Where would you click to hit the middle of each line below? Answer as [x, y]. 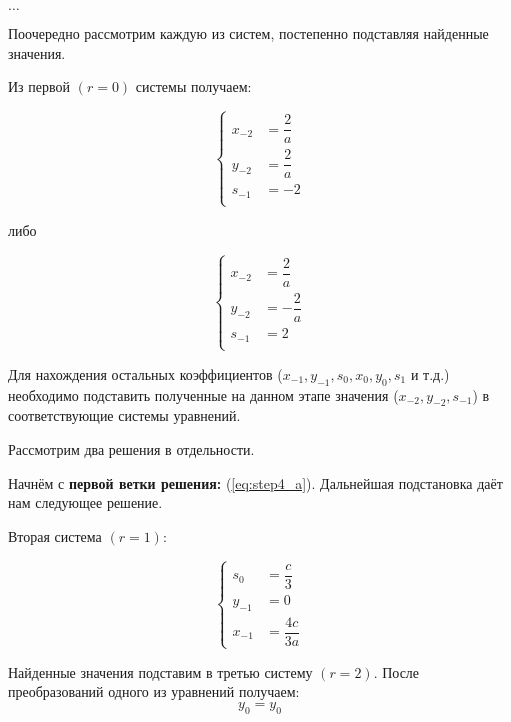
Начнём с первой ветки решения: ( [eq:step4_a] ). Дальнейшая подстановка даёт [255, 482]
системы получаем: [193, 86]
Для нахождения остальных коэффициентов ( [145, 373]
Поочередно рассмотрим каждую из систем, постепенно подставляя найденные [248, 33]
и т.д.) [430, 373]
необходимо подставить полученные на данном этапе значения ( [203, 394]
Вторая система [55, 535]
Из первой [39, 86]
